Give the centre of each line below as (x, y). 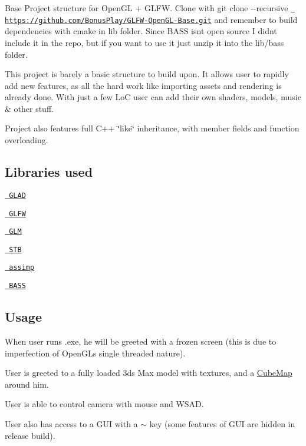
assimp (22, 268)
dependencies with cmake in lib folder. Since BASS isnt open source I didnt (141, 31)
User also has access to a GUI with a (71, 423)
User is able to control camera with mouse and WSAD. (104, 404)
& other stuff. (29, 108)
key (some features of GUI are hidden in (222, 423)
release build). (30, 435)
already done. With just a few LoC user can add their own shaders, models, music (153, 97)
